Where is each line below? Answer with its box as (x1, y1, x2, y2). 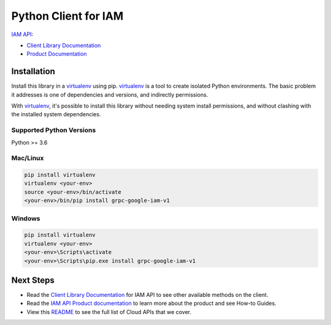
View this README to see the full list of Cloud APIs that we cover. (26, 308, 192, 315)
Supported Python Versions (11, 126, 96, 135)
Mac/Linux (11, 154, 44, 162)
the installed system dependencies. (11, 111, 101, 118)
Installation (11, 66, 55, 77)
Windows (11, 214, 40, 223)
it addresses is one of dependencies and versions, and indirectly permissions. (11, 91, 208, 98)
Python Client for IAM (11, 9, 124, 23)
